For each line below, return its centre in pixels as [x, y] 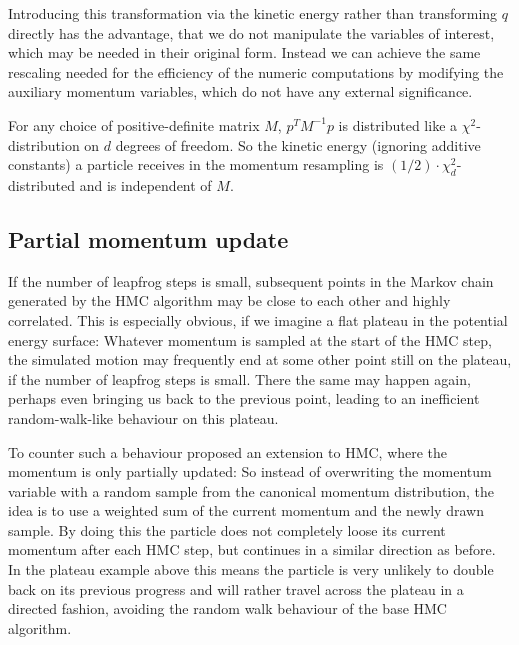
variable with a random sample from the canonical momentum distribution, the [251, 490]
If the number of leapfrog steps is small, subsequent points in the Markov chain [251, 280]
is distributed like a [398, 124]
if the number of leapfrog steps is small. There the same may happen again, [239, 378]
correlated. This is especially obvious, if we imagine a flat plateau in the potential [258, 319]
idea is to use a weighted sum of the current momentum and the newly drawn [246, 510]
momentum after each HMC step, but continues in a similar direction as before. [252, 549]
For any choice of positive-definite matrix [134, 124]
